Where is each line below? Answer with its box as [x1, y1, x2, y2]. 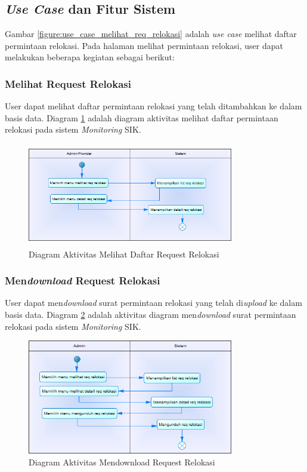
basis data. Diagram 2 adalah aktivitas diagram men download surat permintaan [5, 308, 296, 321]
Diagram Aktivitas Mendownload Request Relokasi [29, 455, 215, 468]
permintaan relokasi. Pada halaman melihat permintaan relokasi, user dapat [5, 39, 283, 51]
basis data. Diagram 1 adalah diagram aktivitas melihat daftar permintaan [5, 111, 278, 124]
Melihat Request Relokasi [5, 76, 131, 91]
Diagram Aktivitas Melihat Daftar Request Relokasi [29, 247, 219, 260]
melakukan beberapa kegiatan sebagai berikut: [5, 51, 175, 63]
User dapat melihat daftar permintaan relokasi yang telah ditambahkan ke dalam [5, 100, 302, 112]
